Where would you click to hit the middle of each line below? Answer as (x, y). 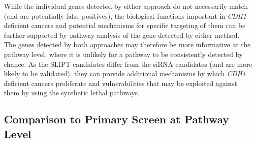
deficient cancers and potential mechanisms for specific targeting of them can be (125, 25)
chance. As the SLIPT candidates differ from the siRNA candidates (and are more (128, 64)
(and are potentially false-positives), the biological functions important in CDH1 (125, 15)
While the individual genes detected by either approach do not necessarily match (126, 6)
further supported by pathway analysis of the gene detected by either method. (122, 35)
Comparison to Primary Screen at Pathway (116, 119)
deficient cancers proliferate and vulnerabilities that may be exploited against (121, 83)
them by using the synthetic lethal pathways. (72, 93)
